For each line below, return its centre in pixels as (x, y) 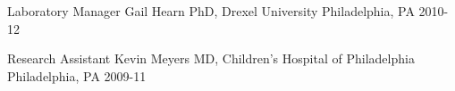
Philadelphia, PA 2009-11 (77, 75)
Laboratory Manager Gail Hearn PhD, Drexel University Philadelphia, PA (211, 11)
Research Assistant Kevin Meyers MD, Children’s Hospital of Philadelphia (211, 58)
